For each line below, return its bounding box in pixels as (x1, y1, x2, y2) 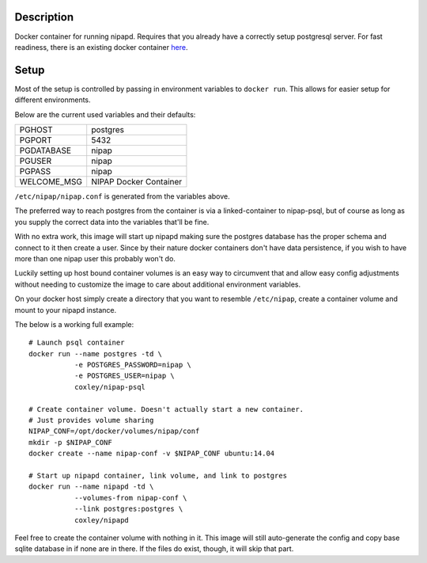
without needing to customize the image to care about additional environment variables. (14, 280, 300, 289)
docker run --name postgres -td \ (28, 349, 162, 358)
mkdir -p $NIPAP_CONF (28, 438, 112, 447)
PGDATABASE (19, 145, 71, 156)
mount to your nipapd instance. (14, 305, 117, 314)
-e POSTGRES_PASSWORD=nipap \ (74, 360, 191, 370)
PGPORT (19, 135, 52, 146)
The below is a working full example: (14, 319, 134, 329)
